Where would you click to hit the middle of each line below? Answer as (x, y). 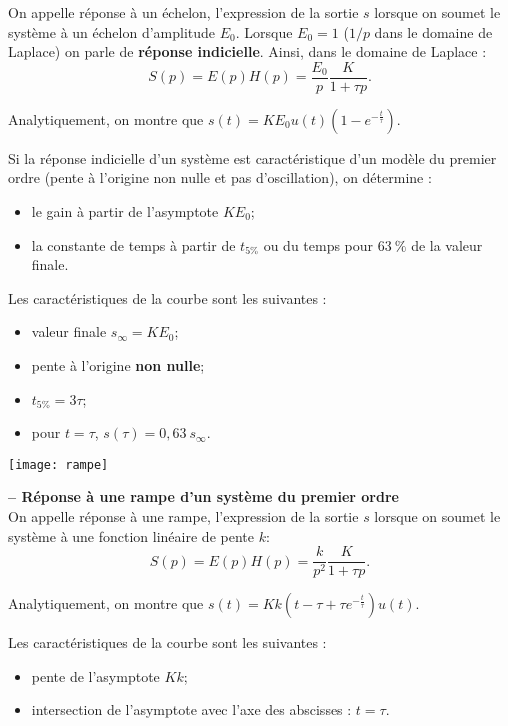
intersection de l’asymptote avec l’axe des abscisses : (191, 709)
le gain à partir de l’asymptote (125, 211)
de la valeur (447, 244)
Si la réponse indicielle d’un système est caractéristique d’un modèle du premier (252, 157)
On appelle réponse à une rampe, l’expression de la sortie (183, 516)
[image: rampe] (58, 464)
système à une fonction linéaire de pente (131, 535)
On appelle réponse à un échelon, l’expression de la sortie (183, 12)
